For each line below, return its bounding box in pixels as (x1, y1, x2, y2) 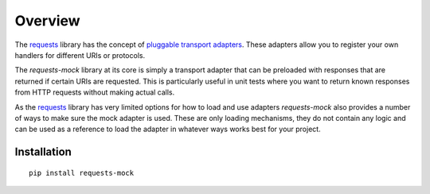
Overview (14, 12, 80, 29)
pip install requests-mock (29, 168, 135, 177)
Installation (14, 145, 72, 159)
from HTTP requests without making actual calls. (14, 87, 175, 97)
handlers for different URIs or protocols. (14, 50, 146, 60)
